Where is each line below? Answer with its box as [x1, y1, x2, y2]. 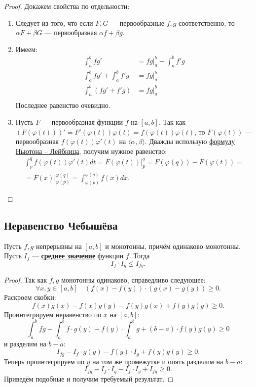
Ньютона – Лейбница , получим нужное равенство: [15, 145, 167, 156]
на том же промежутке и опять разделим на [92, 356, 223, 366]
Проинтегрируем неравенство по [4, 309, 102, 319]
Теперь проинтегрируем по [4, 356, 84, 366]
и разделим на [4, 338, 46, 348]
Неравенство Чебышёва [4, 218, 118, 233]
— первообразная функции [42, 116, 123, 127]
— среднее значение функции [32, 250, 124, 261]
